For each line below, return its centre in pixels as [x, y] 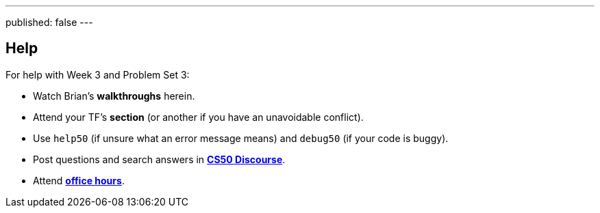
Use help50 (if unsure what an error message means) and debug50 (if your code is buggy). [241, 138]
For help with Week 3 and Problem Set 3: [98, 74]
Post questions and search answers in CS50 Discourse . [159, 159]
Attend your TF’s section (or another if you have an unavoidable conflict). [198, 117]
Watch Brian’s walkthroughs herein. [114, 96]
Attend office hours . [79, 180]
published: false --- [49, 22]
